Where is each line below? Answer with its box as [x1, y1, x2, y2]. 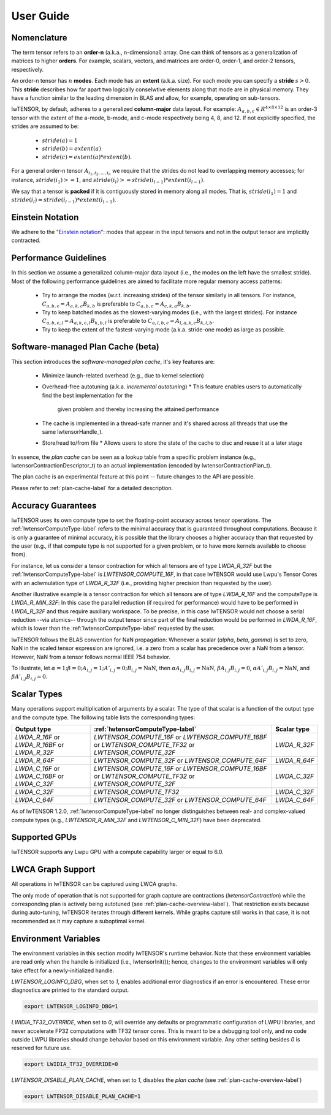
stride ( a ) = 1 [42, 137, 78, 144]
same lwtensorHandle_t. [42, 428, 104, 435]
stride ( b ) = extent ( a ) [42, 145, 101, 153]
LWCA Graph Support [11, 864, 96, 875]
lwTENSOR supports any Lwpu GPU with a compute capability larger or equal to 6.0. [11, 849, 224, 856]
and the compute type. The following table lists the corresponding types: [11, 714, 196, 721]
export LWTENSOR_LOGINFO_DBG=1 [24, 1003, 119, 1010]
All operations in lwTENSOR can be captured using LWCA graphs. [11, 880, 178, 888]
